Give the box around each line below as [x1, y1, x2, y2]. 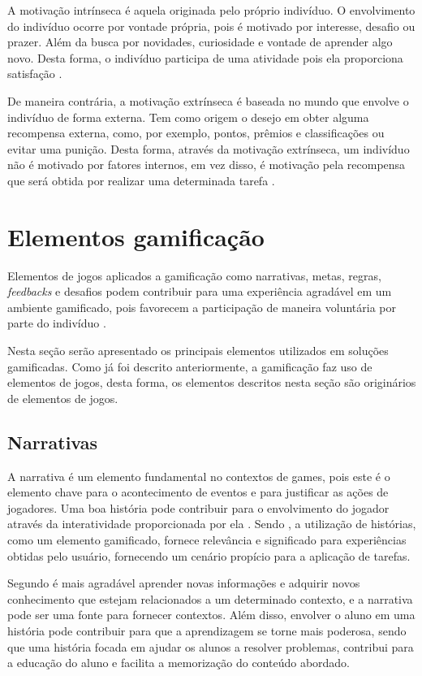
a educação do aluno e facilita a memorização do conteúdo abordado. [7, 654, 351, 671]
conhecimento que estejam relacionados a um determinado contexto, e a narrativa [7, 590, 413, 607]
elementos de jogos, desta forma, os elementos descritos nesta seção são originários [7, 374, 416, 391]
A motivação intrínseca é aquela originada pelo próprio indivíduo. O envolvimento [7, 2, 416, 18]
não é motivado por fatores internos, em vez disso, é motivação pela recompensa [7, 156, 406, 173]
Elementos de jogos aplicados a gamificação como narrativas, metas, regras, [7, 266, 381, 284]
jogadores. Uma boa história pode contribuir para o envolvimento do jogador [7, 499, 390, 516]
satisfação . [7, 65, 62, 82]
